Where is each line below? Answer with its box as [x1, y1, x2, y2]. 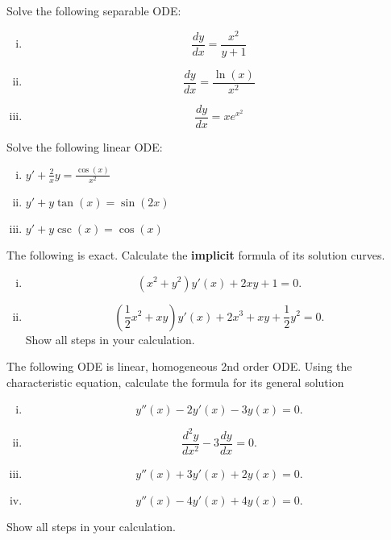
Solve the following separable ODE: [6, 2, 181, 19]
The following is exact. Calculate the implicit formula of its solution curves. [6, 246, 385, 263]
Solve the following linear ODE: [6, 138, 163, 155]
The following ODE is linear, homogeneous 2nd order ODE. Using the [6, 358, 352, 375]
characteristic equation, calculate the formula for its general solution [6, 373, 344, 390]
